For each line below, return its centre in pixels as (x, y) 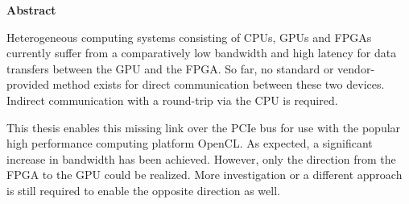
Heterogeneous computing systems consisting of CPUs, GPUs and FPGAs (189, 37)
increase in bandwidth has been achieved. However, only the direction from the (201, 158)
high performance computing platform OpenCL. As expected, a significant (190, 143)
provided (28, 84)
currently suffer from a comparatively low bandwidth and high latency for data (202, 53)
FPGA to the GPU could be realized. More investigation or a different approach (204, 175)
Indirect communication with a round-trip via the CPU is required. (172, 100)
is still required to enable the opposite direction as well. (143, 190)
